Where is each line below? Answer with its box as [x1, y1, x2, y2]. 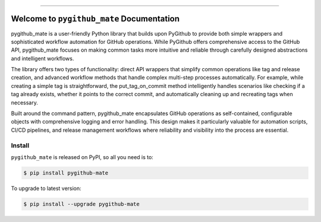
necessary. [11, 99, 39, 106]
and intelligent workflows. [11, 55, 74, 62]
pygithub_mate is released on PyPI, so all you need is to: [11, 153, 154, 160]
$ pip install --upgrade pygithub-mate [23, 201, 140, 207]
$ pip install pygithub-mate [23, 169, 109, 176]
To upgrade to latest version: [11, 185, 81, 192]
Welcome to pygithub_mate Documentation [11, 14, 180, 24]
